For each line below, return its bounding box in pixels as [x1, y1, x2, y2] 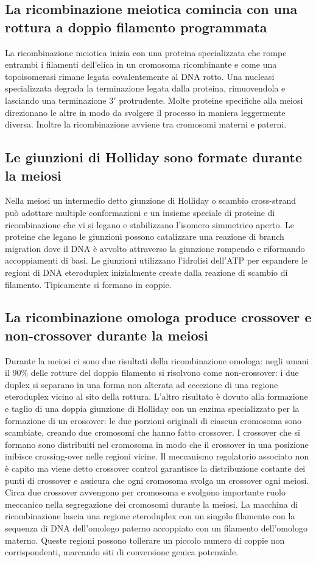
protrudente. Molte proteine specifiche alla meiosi [119, 93, 303, 106]
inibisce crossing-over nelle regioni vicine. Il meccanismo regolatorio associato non [5, 450, 309, 463]
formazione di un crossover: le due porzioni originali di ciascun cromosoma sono [5, 414, 302, 427]
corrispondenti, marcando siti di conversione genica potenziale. [5, 546, 239, 558]
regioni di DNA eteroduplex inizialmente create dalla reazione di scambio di [5, 265, 288, 278]
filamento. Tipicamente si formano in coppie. [5, 278, 172, 290]
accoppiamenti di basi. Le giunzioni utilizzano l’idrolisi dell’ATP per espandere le [5, 254, 307, 267]
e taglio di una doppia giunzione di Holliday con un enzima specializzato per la [5, 402, 300, 415]
